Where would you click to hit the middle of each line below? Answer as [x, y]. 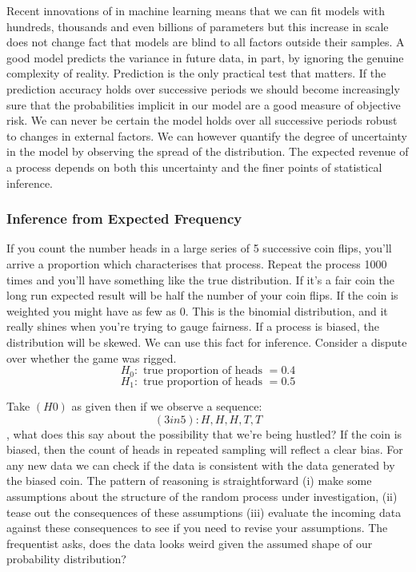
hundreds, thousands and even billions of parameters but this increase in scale [198, 26]
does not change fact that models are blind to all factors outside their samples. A [206, 42]
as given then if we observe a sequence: [167, 406]
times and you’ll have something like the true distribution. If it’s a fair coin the [201, 279]
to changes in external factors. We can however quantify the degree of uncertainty [207, 135]
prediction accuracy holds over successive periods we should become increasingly [203, 88]
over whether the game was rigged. [92, 357]
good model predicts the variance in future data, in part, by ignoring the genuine [205, 57]
